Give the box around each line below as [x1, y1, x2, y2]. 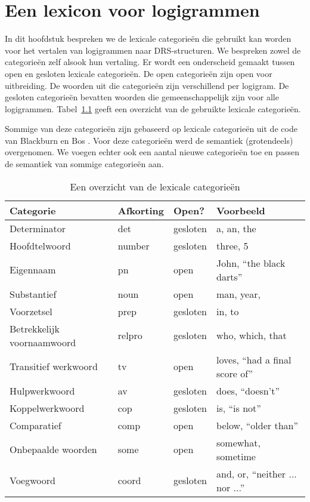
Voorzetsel [10, 304, 52, 318]
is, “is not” [216, 401, 261, 415]
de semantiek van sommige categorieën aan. [5, 158, 164, 170]
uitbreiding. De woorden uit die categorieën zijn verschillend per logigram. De [5, 79, 289, 91]
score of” [216, 366, 253, 380]
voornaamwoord [10, 335, 76, 349]
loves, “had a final [216, 352, 292, 367]
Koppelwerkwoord [10, 401, 85, 415]
